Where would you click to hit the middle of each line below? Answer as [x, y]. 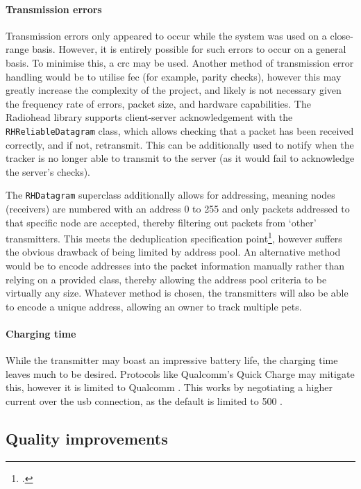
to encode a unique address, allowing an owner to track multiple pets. [154, 306]
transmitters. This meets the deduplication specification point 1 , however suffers [174, 237]
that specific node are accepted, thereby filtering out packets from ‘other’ [161, 222]
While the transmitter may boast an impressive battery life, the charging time [172, 360]
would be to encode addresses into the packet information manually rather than [175, 266]
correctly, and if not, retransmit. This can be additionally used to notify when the [180, 144]
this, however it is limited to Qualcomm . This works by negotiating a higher [169, 387]
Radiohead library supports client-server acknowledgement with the [149, 117]
